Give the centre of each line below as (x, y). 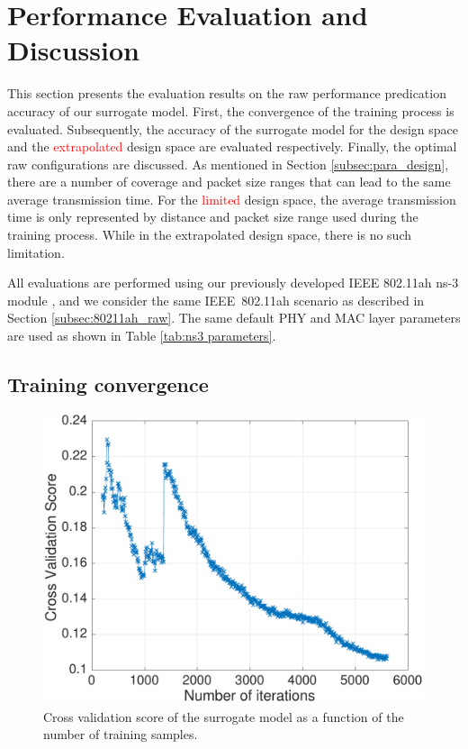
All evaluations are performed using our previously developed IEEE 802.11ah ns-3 (233, 283)
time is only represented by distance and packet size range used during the (213, 217)
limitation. (36, 252)
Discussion (73, 50)
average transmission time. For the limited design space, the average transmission (232, 199)
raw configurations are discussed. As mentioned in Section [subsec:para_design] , (228, 164)
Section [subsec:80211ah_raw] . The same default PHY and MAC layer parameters (234, 318)
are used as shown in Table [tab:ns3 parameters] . (142, 336)
